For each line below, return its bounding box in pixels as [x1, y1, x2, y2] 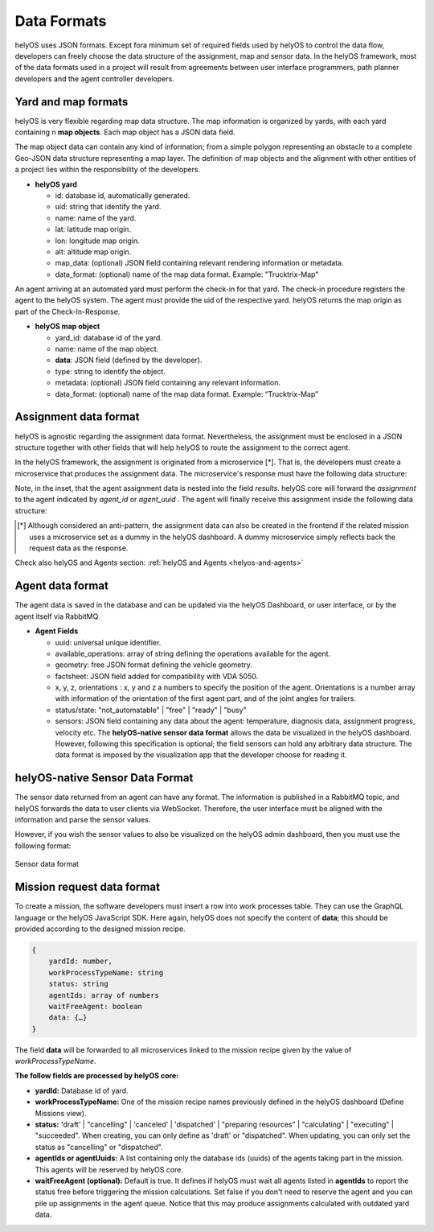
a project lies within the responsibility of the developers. [14, 165, 201, 175]
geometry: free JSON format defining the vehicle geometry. [55, 660, 252, 670]
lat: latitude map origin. [55, 225, 132, 234]
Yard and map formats [14, 95, 129, 109]
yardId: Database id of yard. [35, 1086, 129, 1095]
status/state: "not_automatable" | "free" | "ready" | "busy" [55, 705, 247, 715]
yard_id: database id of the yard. [55, 332, 162, 342]
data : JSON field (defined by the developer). [55, 355, 203, 365]
